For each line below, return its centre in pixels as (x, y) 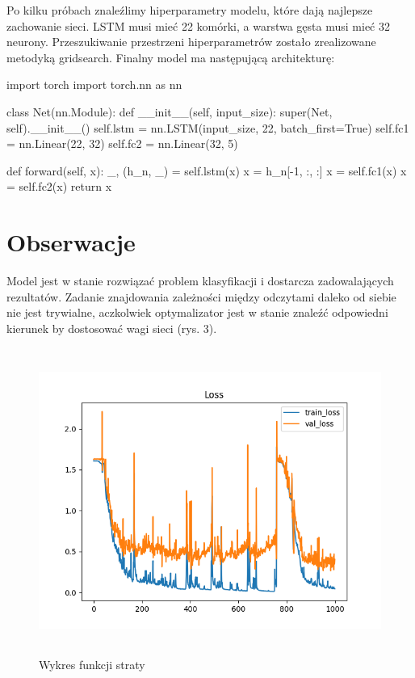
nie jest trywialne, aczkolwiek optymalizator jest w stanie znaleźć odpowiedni (197, 312)
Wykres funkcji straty (92, 664)
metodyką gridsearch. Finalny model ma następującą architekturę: (171, 57)
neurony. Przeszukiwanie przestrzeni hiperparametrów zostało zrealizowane (191, 42)
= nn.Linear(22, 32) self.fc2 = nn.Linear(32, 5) (122, 143)
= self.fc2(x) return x (59, 186)
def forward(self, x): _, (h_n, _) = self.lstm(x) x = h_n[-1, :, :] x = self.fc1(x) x (207, 170)
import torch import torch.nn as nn (94, 84)
